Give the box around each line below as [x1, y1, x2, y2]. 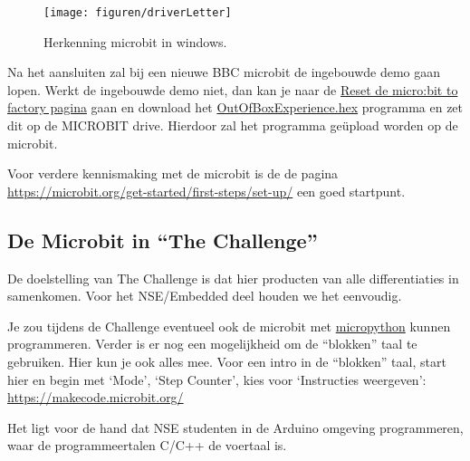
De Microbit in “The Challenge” [7, 226, 318, 254]
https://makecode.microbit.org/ [7, 388, 184, 407]
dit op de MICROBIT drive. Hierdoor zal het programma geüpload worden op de [7, 116, 458, 135]
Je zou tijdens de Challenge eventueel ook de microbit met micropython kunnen [7, 316, 451, 335]
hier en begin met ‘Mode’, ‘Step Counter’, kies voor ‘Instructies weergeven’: [7, 370, 427, 389]
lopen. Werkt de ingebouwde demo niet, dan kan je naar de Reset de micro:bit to [7, 80, 458, 99]
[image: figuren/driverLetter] [43, 6, 232, 19]
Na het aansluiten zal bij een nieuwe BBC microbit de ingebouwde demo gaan [7, 62, 441, 82]
